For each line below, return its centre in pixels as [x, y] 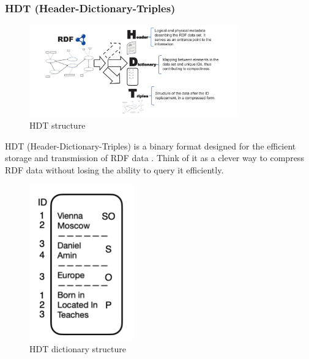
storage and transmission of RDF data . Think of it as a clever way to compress [154, 158]
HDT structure [58, 125]
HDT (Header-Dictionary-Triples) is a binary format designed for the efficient [151, 145]
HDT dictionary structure [78, 348]
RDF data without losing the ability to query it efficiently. [114, 169]
